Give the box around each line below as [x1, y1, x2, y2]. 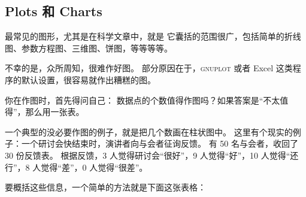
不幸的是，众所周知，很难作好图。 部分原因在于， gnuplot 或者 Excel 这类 [5, 62, 293, 74]
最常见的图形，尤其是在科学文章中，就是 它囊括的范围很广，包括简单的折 [5, 30, 293, 43]
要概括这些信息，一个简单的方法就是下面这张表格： [5, 181, 206, 193]
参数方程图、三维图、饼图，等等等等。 [21, 41, 172, 54]
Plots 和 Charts [5, 2, 102, 20]
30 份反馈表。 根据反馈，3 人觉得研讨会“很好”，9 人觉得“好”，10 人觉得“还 [5, 148, 299, 161]
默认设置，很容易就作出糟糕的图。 [21, 73, 156, 86]
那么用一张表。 [25, 105, 84, 118]
